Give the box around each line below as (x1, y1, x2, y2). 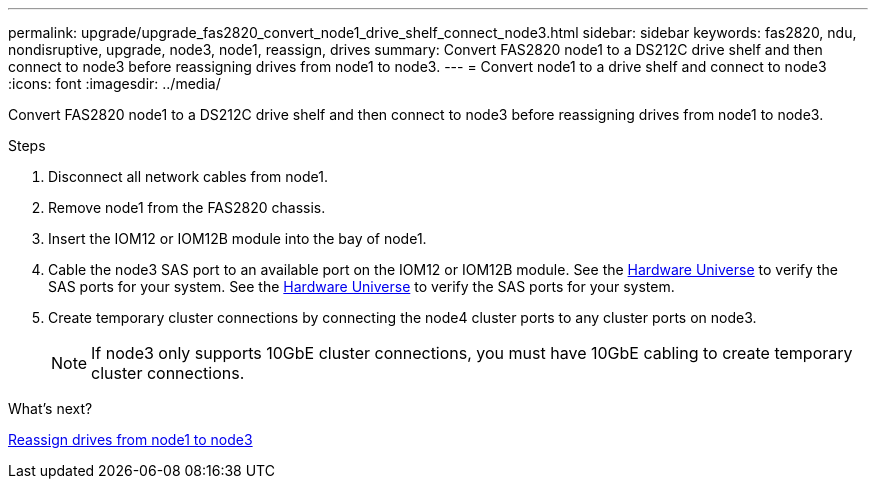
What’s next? (8, 400, 93, 417)
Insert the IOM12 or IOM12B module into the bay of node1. (48, 230, 427, 247)
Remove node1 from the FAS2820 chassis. (48, 199, 326, 216)
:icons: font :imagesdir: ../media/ (8, 75, 221, 92)
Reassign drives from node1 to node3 (8, 431, 253, 448)
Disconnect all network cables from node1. (48, 168, 328, 185)
